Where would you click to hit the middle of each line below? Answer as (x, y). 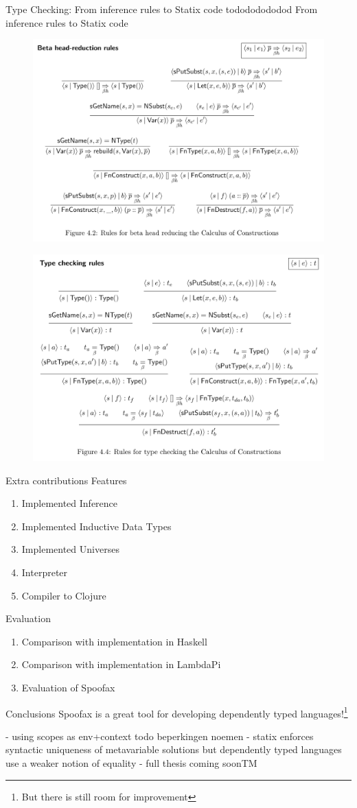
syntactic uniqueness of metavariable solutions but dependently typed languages (174, 749)
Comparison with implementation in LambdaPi (121, 664)
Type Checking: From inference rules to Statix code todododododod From (162, 9)
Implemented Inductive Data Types (96, 526)
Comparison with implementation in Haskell (114, 641)
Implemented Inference (70, 503)
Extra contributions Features (66, 480)
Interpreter (45, 572)
